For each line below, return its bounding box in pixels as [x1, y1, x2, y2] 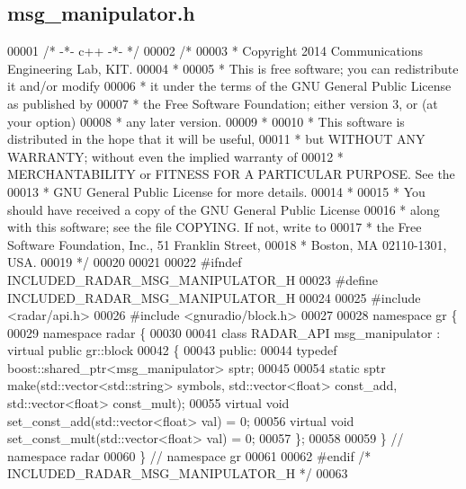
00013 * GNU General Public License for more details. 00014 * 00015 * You [7, 182, 426, 200]
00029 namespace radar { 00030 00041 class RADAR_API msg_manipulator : [7, 323, 441, 342]
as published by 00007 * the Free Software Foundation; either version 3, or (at [7, 93, 438, 112]
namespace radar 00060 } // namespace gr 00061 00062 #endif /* [7, 446, 372, 465]
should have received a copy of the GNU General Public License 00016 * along [7, 200, 440, 218]
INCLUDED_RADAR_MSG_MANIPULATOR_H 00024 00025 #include [7, 288, 421, 307]
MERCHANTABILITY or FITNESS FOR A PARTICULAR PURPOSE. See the [7, 164, 455, 183]
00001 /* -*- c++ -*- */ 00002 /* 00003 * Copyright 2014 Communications [7, 41, 424, 60]
